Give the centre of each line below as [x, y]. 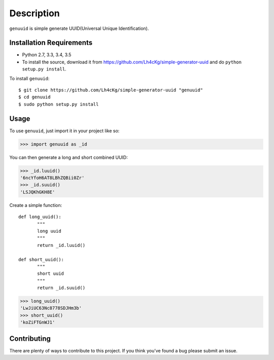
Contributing [30, 338]
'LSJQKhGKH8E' [38, 192]
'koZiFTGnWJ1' [38, 322]
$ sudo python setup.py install [59, 104]
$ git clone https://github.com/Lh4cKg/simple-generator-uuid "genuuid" [111, 90]
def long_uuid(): [40, 217]
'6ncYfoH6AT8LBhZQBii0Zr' [52, 178]
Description [35, 13]
